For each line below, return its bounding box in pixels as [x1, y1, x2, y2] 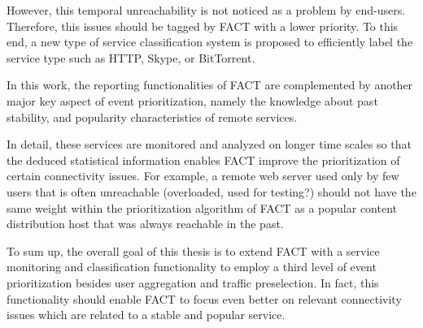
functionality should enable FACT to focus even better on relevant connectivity [7, 290, 402, 307]
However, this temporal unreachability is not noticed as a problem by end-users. [7, 2, 406, 18]
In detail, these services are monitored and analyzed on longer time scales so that [7, 136, 412, 153]
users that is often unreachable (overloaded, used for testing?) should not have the [7, 183, 416, 200]
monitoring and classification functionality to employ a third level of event [7, 258, 377, 275]
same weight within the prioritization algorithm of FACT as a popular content [7, 199, 398, 216]
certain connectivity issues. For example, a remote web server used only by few [7, 167, 399, 184]
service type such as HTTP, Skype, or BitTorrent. [7, 49, 255, 66]
